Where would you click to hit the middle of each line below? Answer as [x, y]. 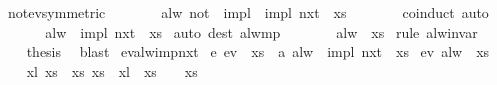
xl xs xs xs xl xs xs [112, 70]
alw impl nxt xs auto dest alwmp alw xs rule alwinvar [261, 31]
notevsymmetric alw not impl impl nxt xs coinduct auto [248, 12]
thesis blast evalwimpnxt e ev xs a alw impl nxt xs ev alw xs [258, 51]
